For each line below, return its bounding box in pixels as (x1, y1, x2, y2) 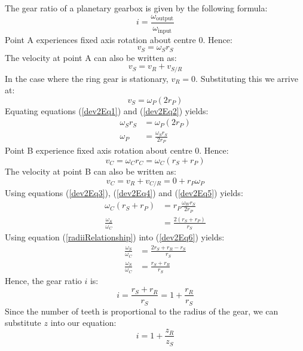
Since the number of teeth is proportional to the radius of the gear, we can (5, 304, 278, 317)
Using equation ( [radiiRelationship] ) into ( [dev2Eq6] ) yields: (5, 231, 225, 243)
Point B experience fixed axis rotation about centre (5, 144, 192, 157)
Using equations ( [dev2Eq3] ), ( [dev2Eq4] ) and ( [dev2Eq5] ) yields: (5, 187, 243, 199)
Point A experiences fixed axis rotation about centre (5, 33, 196, 45)
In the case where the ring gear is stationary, (5, 72, 169, 84)
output (156, 16, 174, 22)
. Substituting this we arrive (195, 72, 298, 84)
